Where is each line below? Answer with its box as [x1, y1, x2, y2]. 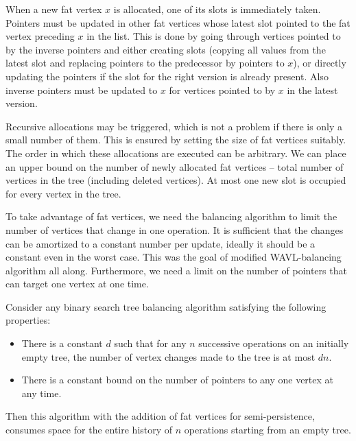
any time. [21, 385, 62, 400]
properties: [5, 313, 51, 327]
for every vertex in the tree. [5, 186, 121, 200]
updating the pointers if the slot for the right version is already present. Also [5, 69, 329, 83]
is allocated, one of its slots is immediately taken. [113, 2, 321, 16]
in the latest [287, 82, 338, 97]
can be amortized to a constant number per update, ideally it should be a [5, 236, 316, 250]
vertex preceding [5, 29, 75, 43]
